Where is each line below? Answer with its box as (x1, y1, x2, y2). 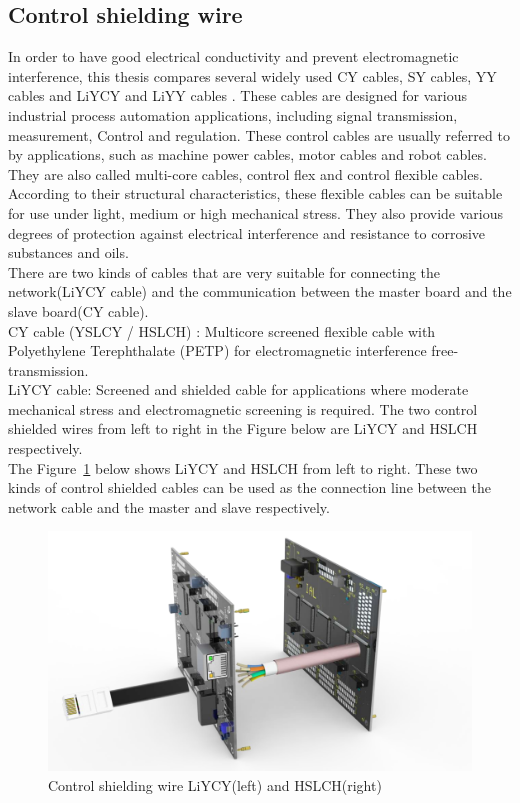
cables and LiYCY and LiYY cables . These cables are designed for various (8, 85, 468, 106)
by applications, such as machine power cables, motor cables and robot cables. (8, 144, 487, 165)
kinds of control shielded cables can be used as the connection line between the (8, 477, 491, 498)
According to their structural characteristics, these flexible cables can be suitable (8, 183, 503, 204)
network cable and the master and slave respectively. (8, 496, 330, 517)
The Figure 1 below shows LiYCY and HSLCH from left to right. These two (8, 457, 478, 478)
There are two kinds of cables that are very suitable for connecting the (8, 261, 441, 282)
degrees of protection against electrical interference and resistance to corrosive (8, 222, 486, 243)
